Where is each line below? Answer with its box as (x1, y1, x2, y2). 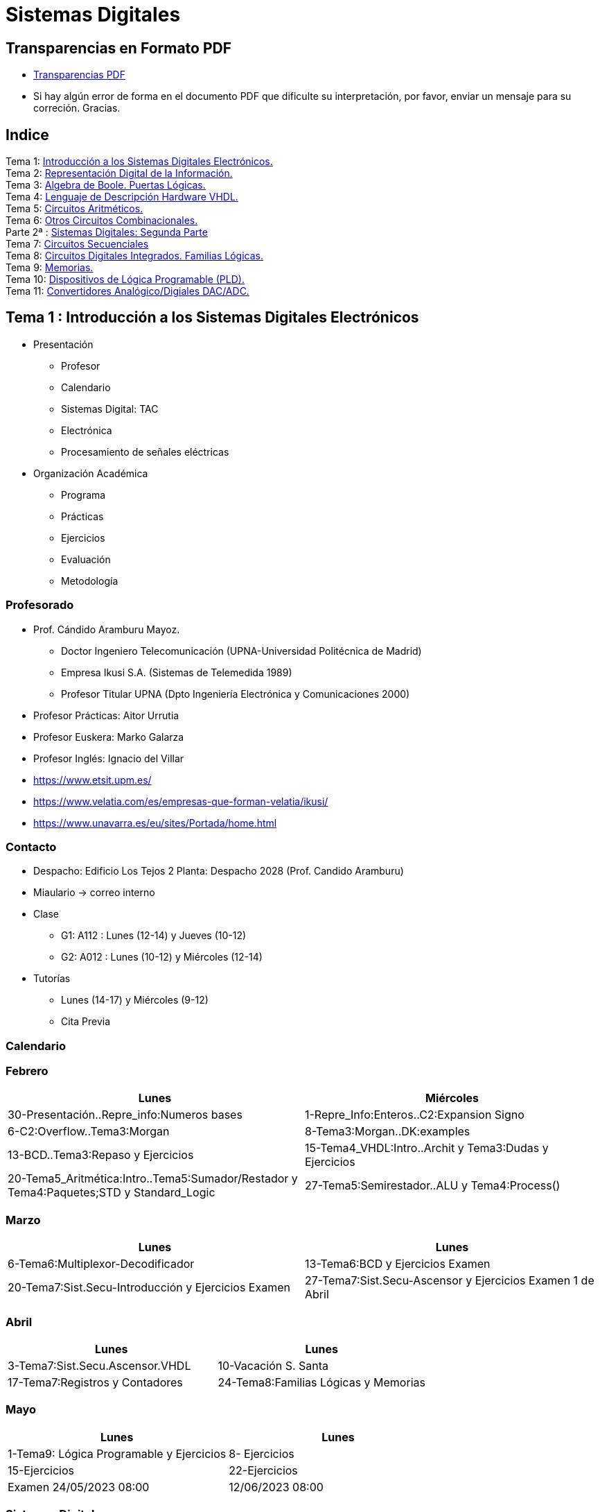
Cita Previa (61, 1015, 111, 1028)
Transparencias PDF (33, 69, 125, 81)
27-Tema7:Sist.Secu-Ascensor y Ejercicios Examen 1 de (305, 1273, 594, 1288)
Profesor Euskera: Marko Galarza (33, 730, 184, 743)
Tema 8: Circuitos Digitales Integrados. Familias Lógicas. (6, 250, 263, 262)
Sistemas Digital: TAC (61, 402, 159, 415)
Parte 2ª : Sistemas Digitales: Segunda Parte (6, 226, 208, 239)
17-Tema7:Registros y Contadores (8, 1375, 183, 1389)
